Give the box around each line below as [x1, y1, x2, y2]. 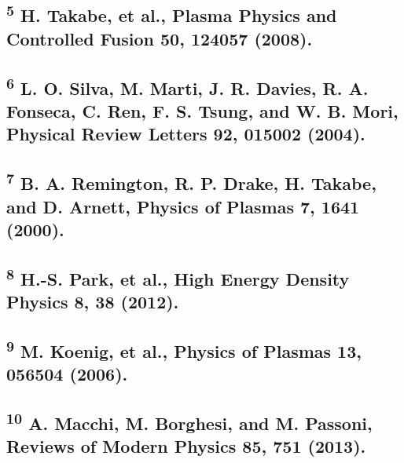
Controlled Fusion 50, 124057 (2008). [6, 26, 313, 50]
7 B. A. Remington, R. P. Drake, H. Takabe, [6, 168, 376, 195]
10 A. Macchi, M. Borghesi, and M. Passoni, [6, 408, 373, 436]
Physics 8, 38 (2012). [6, 290, 179, 314]
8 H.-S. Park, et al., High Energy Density [6, 263, 350, 290]
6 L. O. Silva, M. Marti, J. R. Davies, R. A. [6, 72, 369, 100]
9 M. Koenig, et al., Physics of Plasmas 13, [6, 335, 362, 363]
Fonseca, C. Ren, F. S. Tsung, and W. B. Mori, [6, 98, 398, 122]
